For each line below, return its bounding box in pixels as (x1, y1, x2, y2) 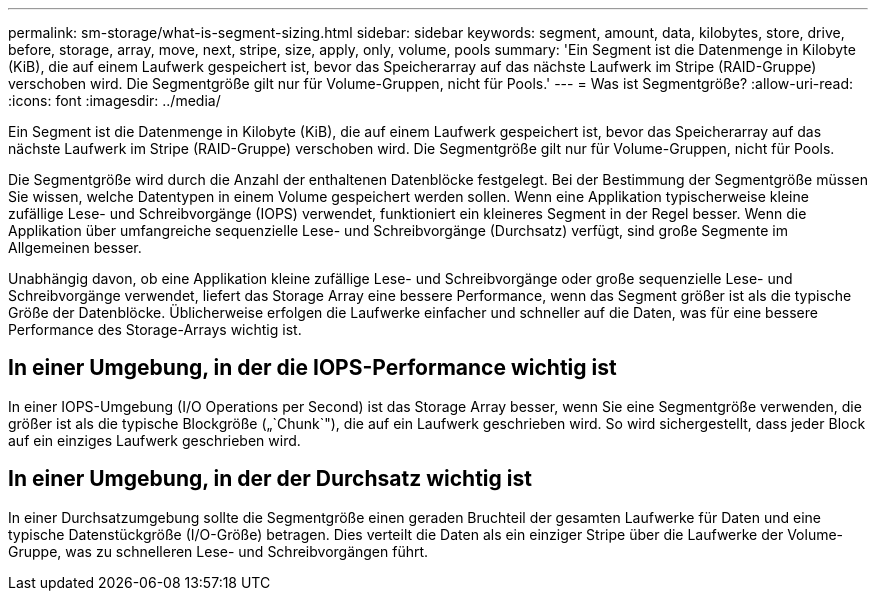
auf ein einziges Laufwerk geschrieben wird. (8, 431, 301, 449)
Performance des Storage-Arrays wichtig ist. (8, 321, 302, 338)
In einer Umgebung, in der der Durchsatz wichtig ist (8, 466, 532, 492)
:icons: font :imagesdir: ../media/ (8, 92, 221, 109)
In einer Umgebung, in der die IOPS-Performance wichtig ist (8, 355, 617, 381)
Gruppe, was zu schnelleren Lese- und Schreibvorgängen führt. (8, 542, 429, 560)
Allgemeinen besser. (8, 239, 142, 256)
